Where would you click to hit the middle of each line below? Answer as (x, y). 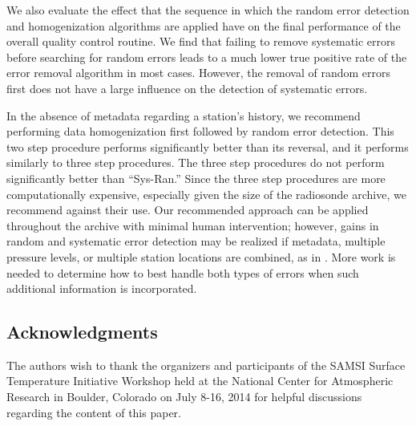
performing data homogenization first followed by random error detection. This (200, 131)
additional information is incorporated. (102, 288)
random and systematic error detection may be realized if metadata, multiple (196, 241)
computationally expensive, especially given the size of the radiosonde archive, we (206, 194)
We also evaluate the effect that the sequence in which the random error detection (208, 10)
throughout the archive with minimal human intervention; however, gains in (193, 225)
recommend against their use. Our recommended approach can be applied (188, 210)
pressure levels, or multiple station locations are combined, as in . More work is (201, 256)
